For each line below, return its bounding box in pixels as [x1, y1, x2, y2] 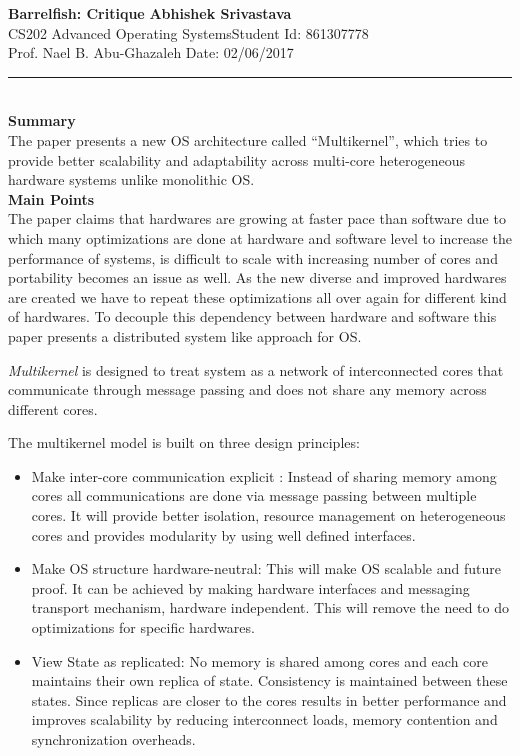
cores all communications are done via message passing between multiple [31, 485, 477, 506]
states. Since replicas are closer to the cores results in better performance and [31, 689, 507, 710]
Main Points [8, 188, 95, 209]
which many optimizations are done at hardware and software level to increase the [8, 227, 512, 248]
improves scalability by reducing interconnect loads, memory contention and [31, 709, 498, 730]
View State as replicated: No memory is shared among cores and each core [31, 650, 488, 671]
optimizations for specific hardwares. [31, 617, 255, 638]
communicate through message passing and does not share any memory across [8, 379, 487, 400]
